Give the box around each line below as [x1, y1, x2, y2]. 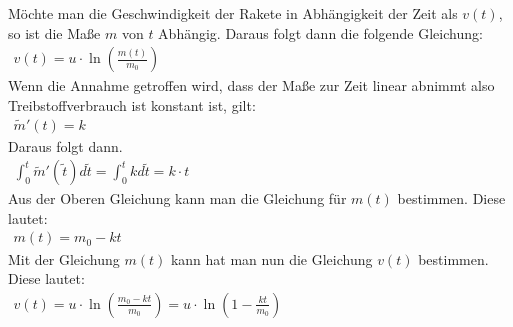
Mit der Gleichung [8, 248, 120, 269]
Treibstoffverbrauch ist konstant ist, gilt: [8, 94, 256, 115]
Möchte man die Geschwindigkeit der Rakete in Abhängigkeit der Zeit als [8, 3, 458, 23]
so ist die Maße [8, 22, 101, 43]
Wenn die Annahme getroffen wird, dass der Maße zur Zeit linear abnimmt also [8, 75, 495, 96]
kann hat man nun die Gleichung [170, 248, 373, 269]
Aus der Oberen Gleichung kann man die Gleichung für [8, 188, 347, 209]
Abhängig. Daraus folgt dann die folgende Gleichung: [158, 22, 483, 43]
